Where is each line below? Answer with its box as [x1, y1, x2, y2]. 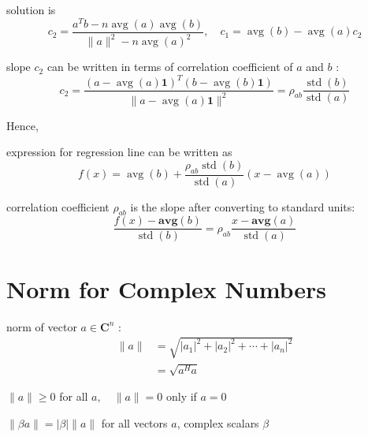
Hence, [6, 117, 39, 133]
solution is [6, 2, 56, 17]
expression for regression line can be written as [6, 144, 232, 160]
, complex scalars [177, 414, 259, 431]
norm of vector [6, 318, 77, 334]
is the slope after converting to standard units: [130, 198, 355, 215]
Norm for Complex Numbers [6, 272, 327, 304]
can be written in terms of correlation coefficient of [46, 58, 293, 75]
